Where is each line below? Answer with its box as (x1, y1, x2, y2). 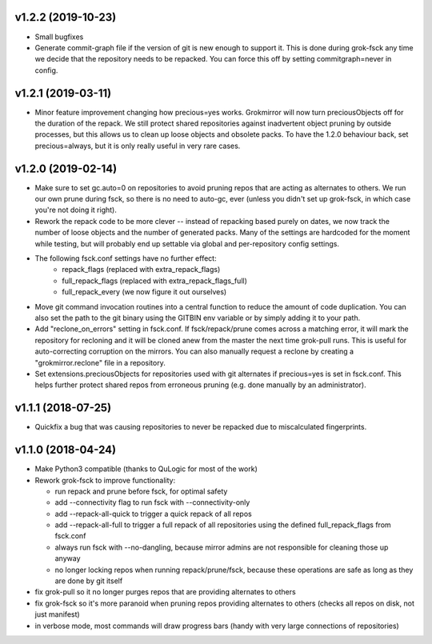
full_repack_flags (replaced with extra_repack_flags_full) (62, 276, 248, 286)
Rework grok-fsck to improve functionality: (34, 475, 176, 485)
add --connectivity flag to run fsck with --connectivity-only (54, 498, 250, 507)
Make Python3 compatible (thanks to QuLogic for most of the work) (34, 464, 258, 474)
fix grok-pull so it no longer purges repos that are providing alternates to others (34, 587, 296, 597)
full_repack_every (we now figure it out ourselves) (62, 287, 227, 297)
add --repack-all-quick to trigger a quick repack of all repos (54, 509, 252, 518)
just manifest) (34, 610, 80, 619)
